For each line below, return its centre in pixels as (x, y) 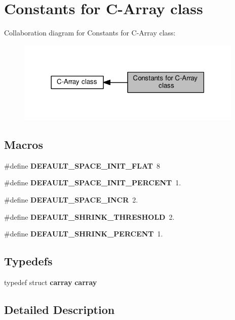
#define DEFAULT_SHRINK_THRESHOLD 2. (89, 216)
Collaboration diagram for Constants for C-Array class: (90, 33)
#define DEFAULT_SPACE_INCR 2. (71, 200)
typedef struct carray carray (51, 282)
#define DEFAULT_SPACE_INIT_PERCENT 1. (93, 183)
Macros (24, 145)
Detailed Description (60, 310)
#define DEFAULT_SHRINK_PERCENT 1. (84, 234)
